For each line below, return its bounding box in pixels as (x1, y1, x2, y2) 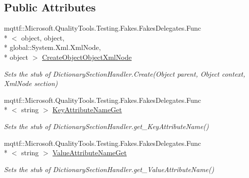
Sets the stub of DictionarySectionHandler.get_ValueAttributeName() (4, 164, 214, 174)
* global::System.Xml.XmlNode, (4, 42, 101, 52)
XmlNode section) (4, 78, 58, 89)
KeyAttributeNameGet (52, 104, 122, 115)
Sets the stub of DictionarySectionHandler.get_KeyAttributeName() (4, 121, 209, 131)
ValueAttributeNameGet (52, 147, 127, 158)
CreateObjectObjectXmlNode (42, 51, 132, 62)
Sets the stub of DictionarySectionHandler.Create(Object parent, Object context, (4, 68, 246, 79)
